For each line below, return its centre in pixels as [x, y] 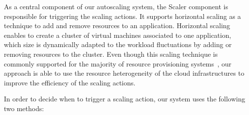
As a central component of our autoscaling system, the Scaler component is [116, 6]
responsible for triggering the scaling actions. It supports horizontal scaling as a [123, 16]
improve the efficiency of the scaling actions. [70, 82]
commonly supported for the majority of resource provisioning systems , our [118, 63]
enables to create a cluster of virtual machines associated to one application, [118, 35]
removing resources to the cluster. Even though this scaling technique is [111, 54]
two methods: [24, 108]
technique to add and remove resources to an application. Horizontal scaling [117, 25]
